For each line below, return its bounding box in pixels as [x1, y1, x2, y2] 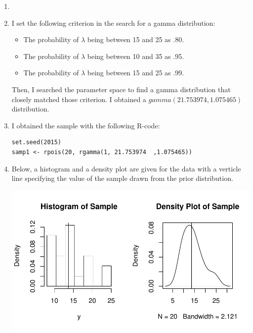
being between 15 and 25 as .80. [87, 34, 184, 45]
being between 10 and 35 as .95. [87, 51, 184, 61]
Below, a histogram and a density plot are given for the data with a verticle [11, 163, 241, 173]
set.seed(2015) [11, 139, 62, 146]
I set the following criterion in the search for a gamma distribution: [11, 17, 215, 28]
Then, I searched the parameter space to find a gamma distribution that [11, 84, 231, 94]
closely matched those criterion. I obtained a [11, 94, 146, 104]
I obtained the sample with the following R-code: [11, 120, 160, 130]
